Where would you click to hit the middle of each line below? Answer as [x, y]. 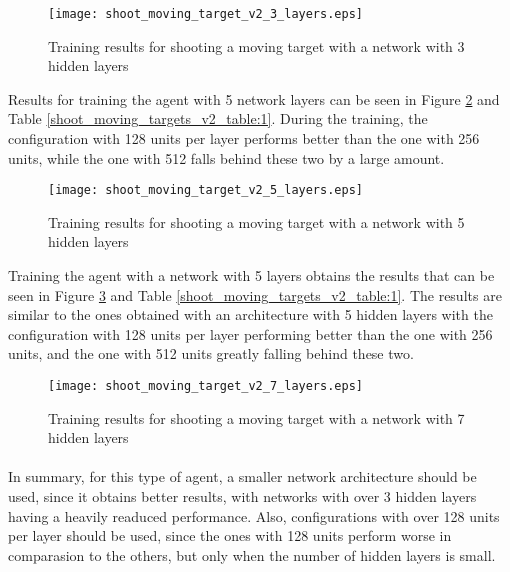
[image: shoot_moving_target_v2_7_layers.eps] [205, 386]
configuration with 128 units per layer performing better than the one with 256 [250, 333]
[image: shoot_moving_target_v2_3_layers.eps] [205, 14]
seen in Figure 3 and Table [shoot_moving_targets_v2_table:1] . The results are [255, 294]
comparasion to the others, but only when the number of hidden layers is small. [252, 554]
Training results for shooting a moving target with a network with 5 [256, 221]
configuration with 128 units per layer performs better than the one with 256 [244, 138]
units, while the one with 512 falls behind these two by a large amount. [226, 157]
